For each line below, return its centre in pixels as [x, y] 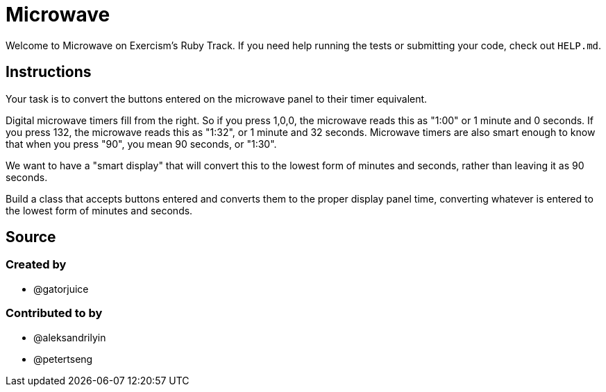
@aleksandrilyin [70, 337]
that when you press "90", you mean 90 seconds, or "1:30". [141, 144]
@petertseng [63, 359]
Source [31, 237]
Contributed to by [54, 313]
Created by [36, 265]
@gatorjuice [61, 289]
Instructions [49, 72]
